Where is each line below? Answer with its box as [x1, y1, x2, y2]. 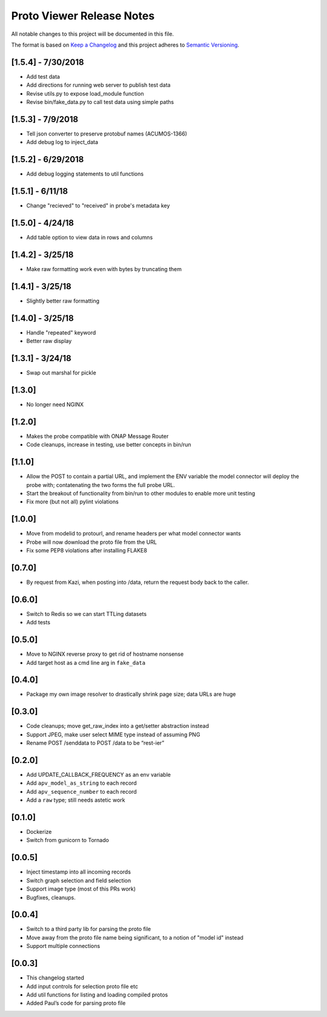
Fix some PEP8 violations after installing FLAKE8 [26, 547, 148, 554]
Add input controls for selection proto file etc [26, 983, 139, 990]
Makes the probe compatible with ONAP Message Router [26, 433, 169, 440]
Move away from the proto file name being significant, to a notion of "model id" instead [26, 934, 243, 941]
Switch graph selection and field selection [26, 877, 131, 884]
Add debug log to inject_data [26, 139, 99, 146]
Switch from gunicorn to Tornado [26, 837, 109, 844]
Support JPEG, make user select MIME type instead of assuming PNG [26, 731, 200, 738]
